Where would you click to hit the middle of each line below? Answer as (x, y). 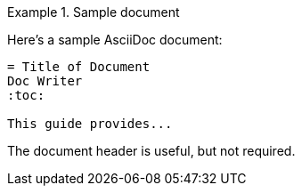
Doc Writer (45, 81)
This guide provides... (90, 124)
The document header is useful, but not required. (151, 151)
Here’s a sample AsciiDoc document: (115, 40)
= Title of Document (79, 67)
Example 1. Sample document (94, 12)
